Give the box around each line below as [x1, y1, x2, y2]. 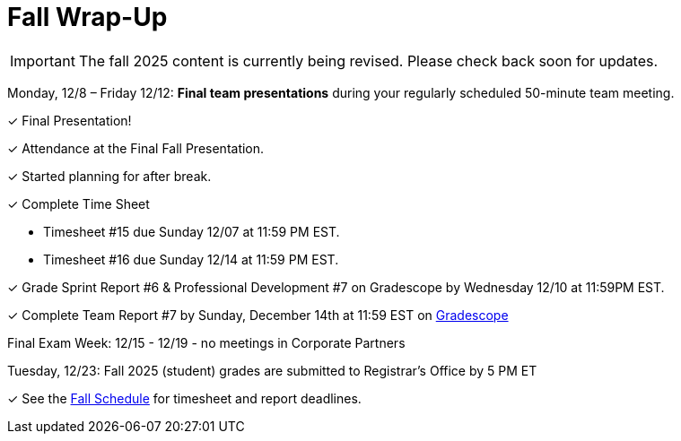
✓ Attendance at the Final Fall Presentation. [7, 140, 265, 156]
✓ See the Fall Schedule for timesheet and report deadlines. [7, 390, 362, 406]
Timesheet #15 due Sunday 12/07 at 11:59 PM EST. [43, 223, 340, 239]
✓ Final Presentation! [7, 112, 132, 128]
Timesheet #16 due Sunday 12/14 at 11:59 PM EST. [43, 251, 339, 267]
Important [10, 51, 75, 70]
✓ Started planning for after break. [7, 168, 212, 184]
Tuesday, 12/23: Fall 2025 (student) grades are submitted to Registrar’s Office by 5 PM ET [7, 362, 537, 378]
